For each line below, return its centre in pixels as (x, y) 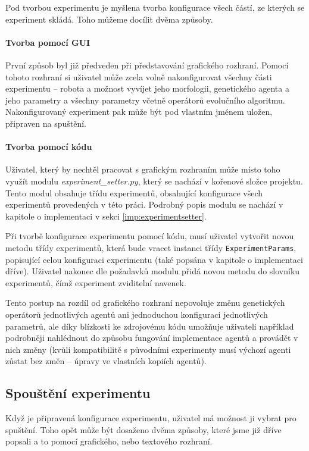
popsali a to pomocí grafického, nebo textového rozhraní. (109, 441)
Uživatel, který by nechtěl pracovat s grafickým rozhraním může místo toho (143, 169)
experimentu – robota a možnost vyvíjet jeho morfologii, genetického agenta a (147, 88)
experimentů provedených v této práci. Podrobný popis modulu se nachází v (144, 204)
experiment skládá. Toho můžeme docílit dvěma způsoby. (109, 19)
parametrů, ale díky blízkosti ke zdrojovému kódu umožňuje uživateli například (150, 326)
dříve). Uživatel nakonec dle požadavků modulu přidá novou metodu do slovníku (153, 271)
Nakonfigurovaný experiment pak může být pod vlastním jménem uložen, (139, 112)
